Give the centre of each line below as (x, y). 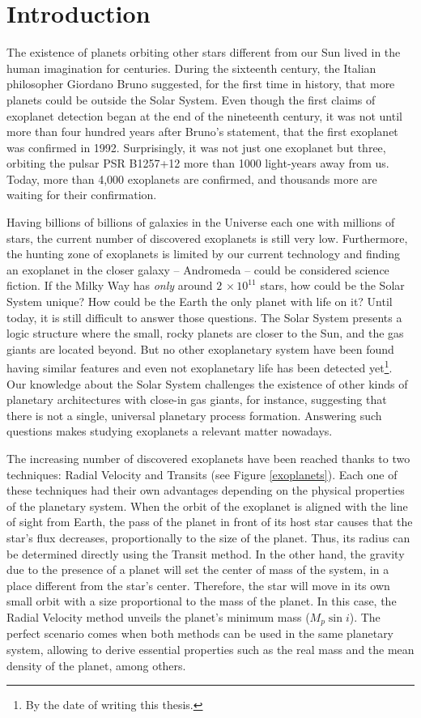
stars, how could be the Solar (332, 285)
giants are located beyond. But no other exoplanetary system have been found (200, 348)
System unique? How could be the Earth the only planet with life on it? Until (200, 302)
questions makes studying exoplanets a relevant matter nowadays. (170, 431)
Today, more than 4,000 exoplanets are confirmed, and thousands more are (192, 178)
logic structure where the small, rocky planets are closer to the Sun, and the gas (205, 333)
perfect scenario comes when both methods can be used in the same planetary (200, 633)
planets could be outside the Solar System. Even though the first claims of (191, 99)
